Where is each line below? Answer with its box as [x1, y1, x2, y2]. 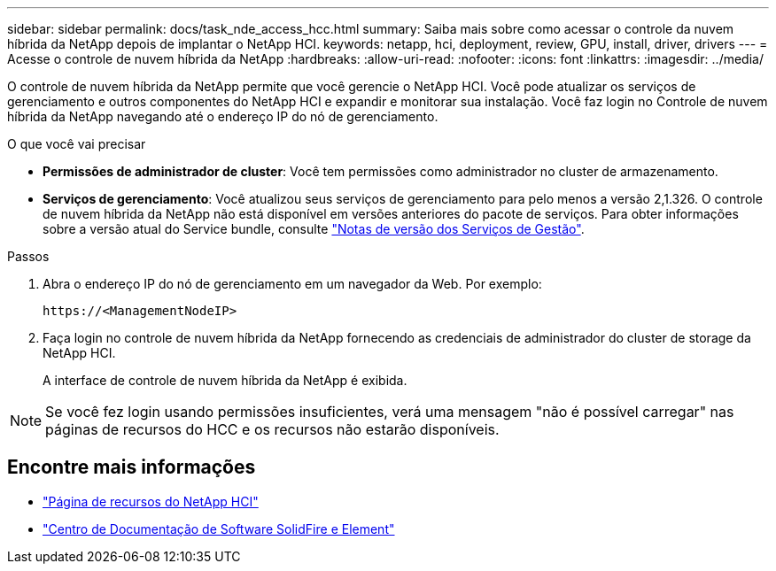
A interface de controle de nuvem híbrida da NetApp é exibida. [43, 373, 407, 388]
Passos [7, 249, 50, 264]
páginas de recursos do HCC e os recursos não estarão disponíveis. [45, 421, 500, 438]
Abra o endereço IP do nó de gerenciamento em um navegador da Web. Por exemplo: [43, 276, 542, 291]
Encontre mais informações [7, 456, 256, 479]
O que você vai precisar [7, 136, 146, 151]
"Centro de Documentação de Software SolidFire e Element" [43, 521, 395, 536]
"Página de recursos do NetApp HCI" [43, 493, 259, 509]
